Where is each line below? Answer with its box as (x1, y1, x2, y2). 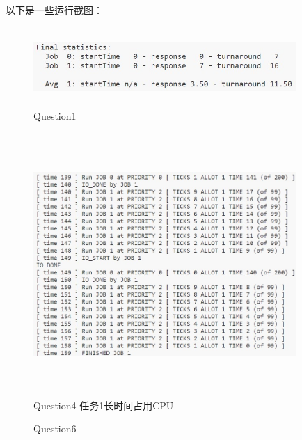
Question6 (33, 421, 77, 436)
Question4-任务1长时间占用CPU (33, 398, 174, 412)
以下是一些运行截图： (6, 3, 103, 17)
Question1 (33, 108, 77, 123)
